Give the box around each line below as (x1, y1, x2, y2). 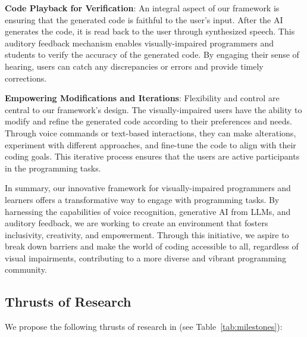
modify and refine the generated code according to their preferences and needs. (5, 115, 292, 127)
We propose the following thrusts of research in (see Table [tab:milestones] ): (5, 320, 283, 333)
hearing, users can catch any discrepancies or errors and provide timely (5, 60, 264, 72)
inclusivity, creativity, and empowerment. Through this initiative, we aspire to (5, 228, 289, 241)
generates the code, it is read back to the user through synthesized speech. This (5, 25, 295, 38)
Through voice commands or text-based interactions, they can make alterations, (5, 126, 296, 139)
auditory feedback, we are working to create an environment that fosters (5, 217, 268, 229)
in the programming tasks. (5, 161, 101, 174)
